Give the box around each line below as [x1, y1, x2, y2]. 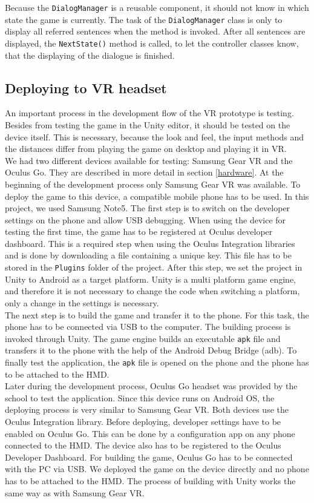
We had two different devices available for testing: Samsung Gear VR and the [5, 154, 293, 166]
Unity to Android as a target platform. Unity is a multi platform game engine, [5, 272, 296, 285]
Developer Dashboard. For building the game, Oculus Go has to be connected [5, 450, 293, 463]
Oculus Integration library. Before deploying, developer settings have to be [5, 415, 281, 427]
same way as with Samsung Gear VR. [5, 486, 145, 499]
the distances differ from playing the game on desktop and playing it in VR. [5, 142, 287, 155]
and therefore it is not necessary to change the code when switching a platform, [5, 284, 300, 297]
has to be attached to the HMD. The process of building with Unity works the [5, 474, 296, 487]
